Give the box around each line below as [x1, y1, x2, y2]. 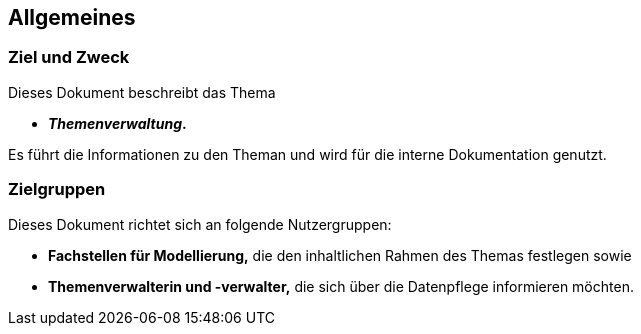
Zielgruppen [8, 179, 106, 200]
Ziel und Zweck [8, 47, 130, 68]
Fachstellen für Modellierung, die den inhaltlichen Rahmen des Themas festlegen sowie [48, 246, 632, 264]
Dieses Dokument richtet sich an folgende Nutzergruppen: [8, 215, 392, 233]
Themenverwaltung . [48, 114, 187, 132]
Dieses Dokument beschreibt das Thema [8, 83, 276, 101]
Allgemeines [8, 5, 136, 30]
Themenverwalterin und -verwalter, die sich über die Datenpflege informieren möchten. [48, 277, 634, 295]
